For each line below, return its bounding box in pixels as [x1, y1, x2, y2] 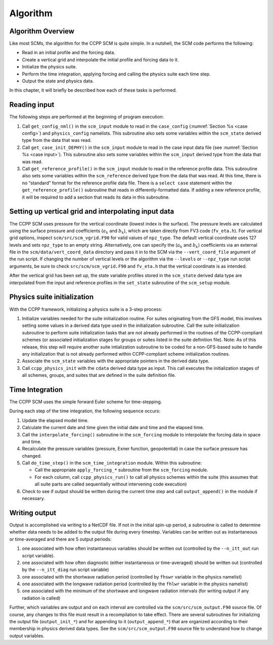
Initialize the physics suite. [22, 64, 77, 70]
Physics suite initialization [9, 293, 94, 301]
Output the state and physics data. [22, 78, 94, 84]
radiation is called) [22, 595, 61, 601]
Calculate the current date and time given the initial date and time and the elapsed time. [22, 425, 204, 431]
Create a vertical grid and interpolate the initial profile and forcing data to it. [22, 56, 179, 63]
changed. [22, 452, 42, 459]
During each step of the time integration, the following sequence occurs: [9, 408, 161, 414]
